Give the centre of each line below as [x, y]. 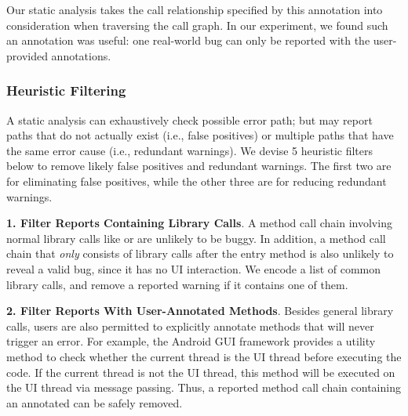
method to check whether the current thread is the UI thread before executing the [204, 356]
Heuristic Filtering [66, 90]
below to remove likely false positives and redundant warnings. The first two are [199, 166]
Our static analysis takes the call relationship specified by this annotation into [195, 9]
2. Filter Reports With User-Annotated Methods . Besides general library [200, 311]
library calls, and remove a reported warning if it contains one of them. [177, 284]
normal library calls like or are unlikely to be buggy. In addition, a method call [196, 238]
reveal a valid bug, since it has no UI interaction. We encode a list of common [194, 268]
